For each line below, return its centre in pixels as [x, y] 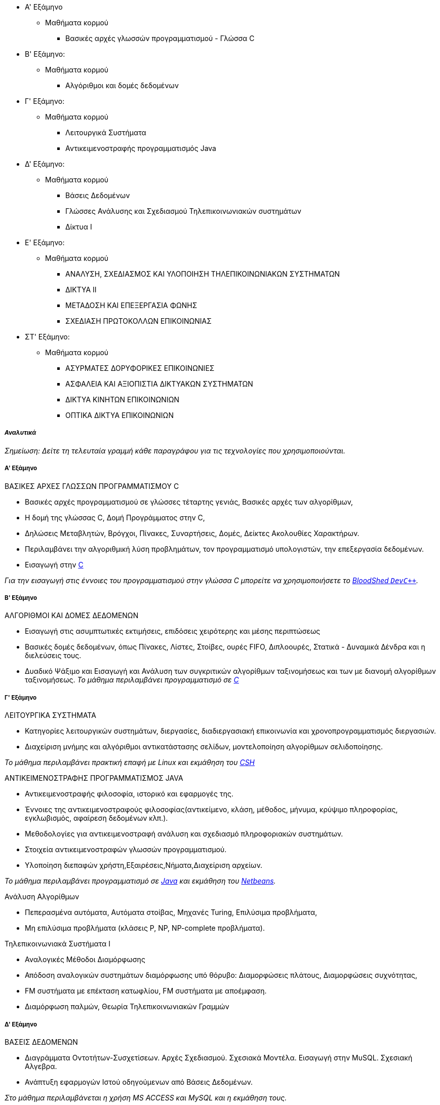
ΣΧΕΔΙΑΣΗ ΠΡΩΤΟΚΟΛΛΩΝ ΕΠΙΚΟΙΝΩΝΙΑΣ [138, 321]
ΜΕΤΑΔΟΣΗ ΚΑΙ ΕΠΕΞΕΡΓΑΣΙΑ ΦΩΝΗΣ [131, 305]
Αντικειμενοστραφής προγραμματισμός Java [141, 148]
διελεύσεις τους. [53, 656]
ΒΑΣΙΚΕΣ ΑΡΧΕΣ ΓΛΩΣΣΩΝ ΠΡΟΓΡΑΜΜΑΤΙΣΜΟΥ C [92, 486]
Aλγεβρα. [41, 1066]
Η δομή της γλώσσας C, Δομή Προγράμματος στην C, [115, 517]
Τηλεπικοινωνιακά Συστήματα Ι [58, 944]
